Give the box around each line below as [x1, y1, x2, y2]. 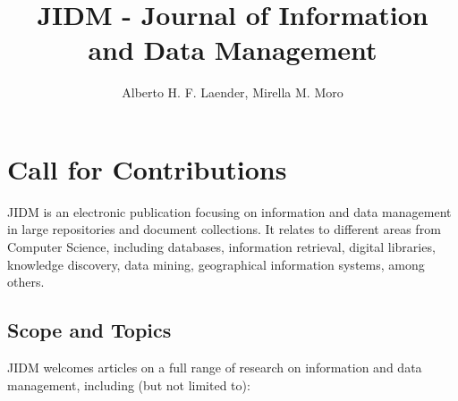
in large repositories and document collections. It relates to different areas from [7, 220, 441, 238]
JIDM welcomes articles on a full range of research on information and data [7, 358, 422, 377]
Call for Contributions [7, 150, 287, 187]
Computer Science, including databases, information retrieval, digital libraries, [7, 238, 436, 256]
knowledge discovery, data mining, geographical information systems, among [7, 255, 425, 273]
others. [7, 272, 45, 291]
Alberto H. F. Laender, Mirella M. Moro [122, 83, 343, 102]
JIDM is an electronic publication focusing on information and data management [7, 202, 452, 221]
